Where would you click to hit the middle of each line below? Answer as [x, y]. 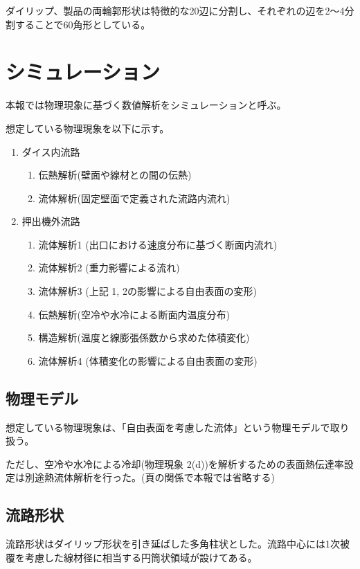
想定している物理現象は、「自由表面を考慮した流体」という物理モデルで [168, 427]
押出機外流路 [51, 221]
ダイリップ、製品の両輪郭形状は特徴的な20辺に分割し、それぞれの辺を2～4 [175, 10]
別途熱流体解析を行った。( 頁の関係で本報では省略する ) [150, 477]
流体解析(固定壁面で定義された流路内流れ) [134, 198]
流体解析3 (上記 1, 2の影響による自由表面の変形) [147, 291]
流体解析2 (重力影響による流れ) [109, 268]
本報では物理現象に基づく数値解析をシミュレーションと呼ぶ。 [146, 105]
